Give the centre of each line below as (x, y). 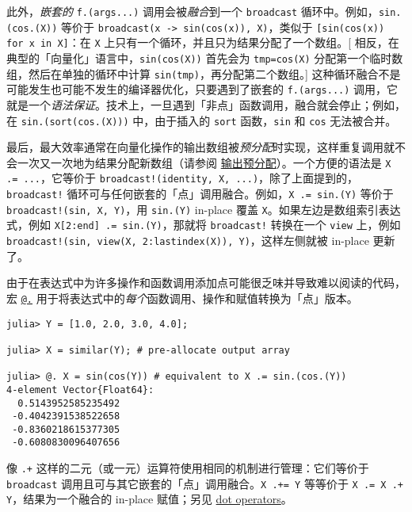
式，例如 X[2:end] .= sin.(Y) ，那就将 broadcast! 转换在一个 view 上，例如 (204, 225)
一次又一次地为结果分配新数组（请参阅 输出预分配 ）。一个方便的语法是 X (204, 162)
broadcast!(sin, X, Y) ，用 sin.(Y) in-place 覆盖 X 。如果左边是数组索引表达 (204, 209)
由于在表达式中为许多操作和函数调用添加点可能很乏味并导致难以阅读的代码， (206, 283)
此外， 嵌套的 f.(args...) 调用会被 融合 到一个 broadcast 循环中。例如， (193, 11)
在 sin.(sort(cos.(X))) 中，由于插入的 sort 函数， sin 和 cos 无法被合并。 (202, 120)
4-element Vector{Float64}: (80, 390)
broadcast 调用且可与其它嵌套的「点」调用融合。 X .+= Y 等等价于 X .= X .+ (205, 483)
